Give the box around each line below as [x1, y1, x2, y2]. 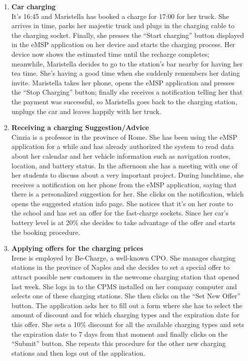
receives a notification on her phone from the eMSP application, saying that [11, 179, 237, 189]
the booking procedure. [11, 227, 80, 237]
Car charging [11, 1, 56, 11]
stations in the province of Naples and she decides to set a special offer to [11, 262, 230, 272]
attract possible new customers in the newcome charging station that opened [11, 272, 240, 282]
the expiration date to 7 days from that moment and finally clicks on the [11, 328, 228, 339]
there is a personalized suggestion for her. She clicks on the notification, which [11, 189, 244, 199]
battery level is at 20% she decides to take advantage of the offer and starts [11, 217, 235, 228]
